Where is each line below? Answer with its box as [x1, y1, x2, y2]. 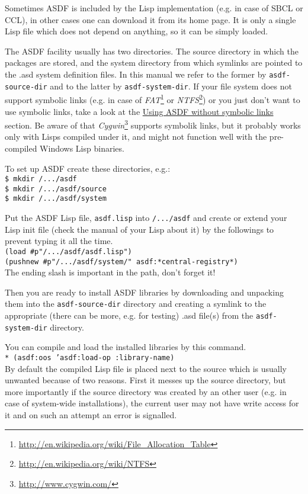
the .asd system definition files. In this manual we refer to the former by [5, 68, 267, 80]
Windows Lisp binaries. [40, 142, 124, 154]
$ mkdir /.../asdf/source [5, 184, 107, 193]
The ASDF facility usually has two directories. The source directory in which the [5, 44, 299, 57]
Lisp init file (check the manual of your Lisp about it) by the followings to [5, 223, 274, 235]
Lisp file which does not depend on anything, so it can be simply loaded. [5, 25, 268, 37]
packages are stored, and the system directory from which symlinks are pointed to [5, 56, 303, 69]
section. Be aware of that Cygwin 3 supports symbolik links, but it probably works [5, 117, 301, 131]
